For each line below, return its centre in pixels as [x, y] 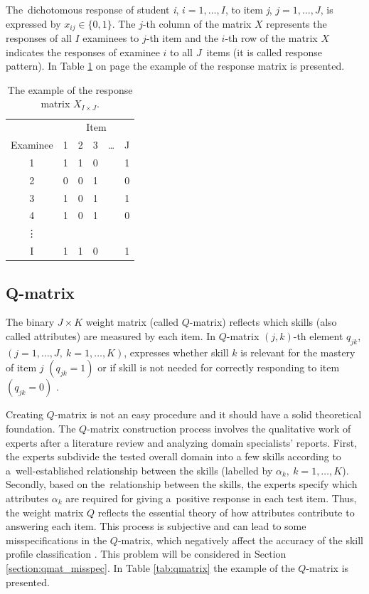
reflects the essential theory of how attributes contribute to [226, 512]
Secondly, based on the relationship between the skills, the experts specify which [182, 484]
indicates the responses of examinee [83, 52]
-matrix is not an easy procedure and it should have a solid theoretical [208, 414]
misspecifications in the [57, 540]
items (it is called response [264, 52]
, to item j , [248, 9]
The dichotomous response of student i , [92, 9]
